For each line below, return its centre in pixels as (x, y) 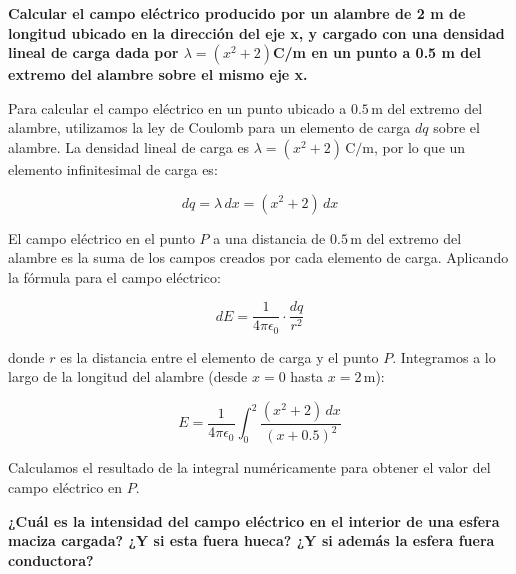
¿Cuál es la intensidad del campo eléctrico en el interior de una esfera (254, 520)
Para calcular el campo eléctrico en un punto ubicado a (177, 107)
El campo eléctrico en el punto (101, 237)
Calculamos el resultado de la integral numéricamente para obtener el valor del (249, 467)
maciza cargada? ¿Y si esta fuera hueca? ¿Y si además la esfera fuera (251, 540)
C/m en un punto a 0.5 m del (377, 52)
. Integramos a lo (444, 356)
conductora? (51, 559)
